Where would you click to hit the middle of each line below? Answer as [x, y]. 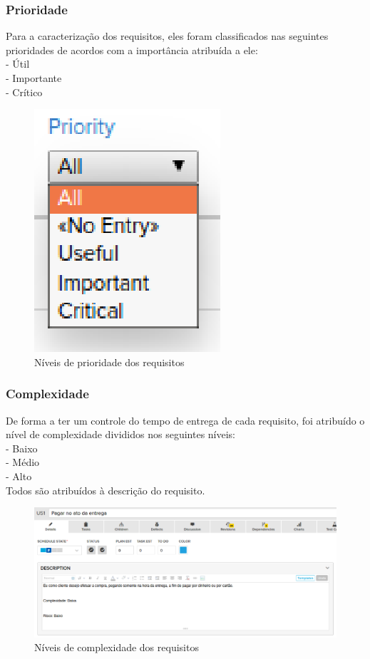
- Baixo [22, 448]
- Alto [19, 476]
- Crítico [24, 92]
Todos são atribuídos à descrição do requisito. [106, 490]
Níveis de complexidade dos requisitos [117, 647]
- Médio [23, 462]
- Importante [34, 78]
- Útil [18, 64]
